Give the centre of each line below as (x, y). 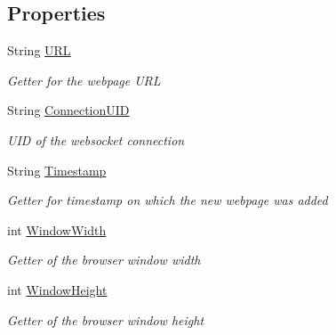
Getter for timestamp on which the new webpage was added (168, 200)
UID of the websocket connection (96, 139)
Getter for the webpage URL (84, 80)
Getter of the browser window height (106, 319)
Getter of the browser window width (104, 260)
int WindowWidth (57, 229)
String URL (39, 50)
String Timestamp (57, 170)
